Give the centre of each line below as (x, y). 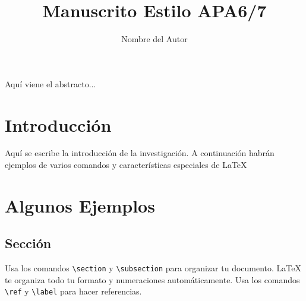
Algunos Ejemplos (80, 205)
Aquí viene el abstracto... (51, 83)
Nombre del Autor (154, 39)
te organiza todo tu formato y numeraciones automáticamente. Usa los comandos (152, 279)
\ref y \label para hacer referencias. (73, 291)
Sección (28, 243)
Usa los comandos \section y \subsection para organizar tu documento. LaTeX (153, 268)
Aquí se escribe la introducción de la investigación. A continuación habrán (140, 153)
